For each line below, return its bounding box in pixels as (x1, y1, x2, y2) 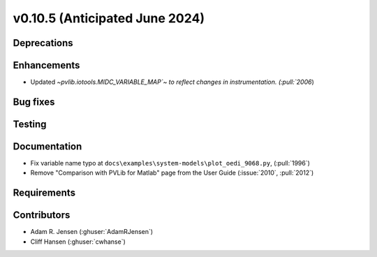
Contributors (13, 210, 71, 221)
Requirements (13, 187, 76, 199)
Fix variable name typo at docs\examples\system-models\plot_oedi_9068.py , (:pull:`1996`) (30, 159, 311, 168)
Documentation (13, 140, 82, 152)
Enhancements (13, 59, 80, 71)
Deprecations (13, 37, 73, 49)
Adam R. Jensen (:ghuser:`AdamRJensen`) (30, 228, 154, 236)
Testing (13, 118, 47, 130)
